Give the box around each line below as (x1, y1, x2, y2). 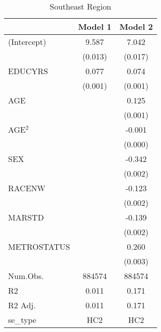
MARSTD (8, 211, 44, 223)
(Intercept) (8, 36, 46, 47)
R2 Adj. (8, 299, 36, 311)
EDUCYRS (8, 65, 48, 77)
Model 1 (78, 21, 112, 32)
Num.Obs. (8, 270, 44, 282)
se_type (8, 314, 37, 325)
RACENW (8, 182, 46, 194)
